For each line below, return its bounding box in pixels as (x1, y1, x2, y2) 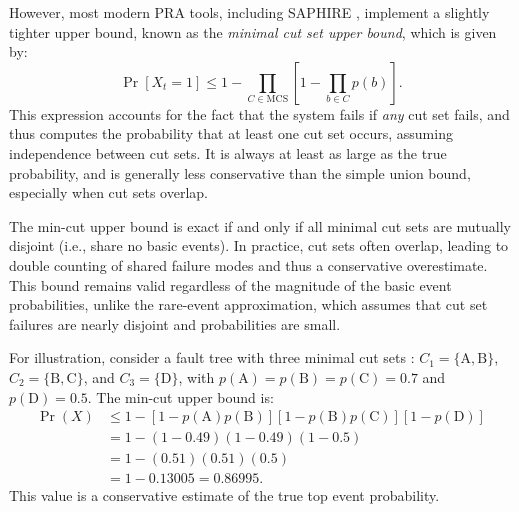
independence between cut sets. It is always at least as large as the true (9, 142, 447, 163)
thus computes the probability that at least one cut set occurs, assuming (9, 123, 453, 144)
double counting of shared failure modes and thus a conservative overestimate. (9, 254, 488, 275)
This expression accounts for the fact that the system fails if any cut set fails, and (9, 103, 510, 124)
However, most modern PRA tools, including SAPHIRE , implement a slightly (9, 2, 490, 22)
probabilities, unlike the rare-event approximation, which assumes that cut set (9, 294, 488, 315)
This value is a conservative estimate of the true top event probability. (9, 485, 440, 506)
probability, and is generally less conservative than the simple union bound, (9, 162, 471, 183)
